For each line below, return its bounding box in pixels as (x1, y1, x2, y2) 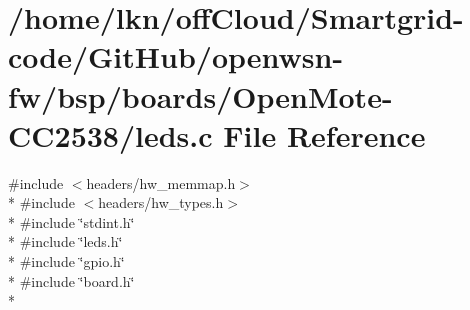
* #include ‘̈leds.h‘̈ (8, 231, 123, 252)
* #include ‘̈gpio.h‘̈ (8, 251, 125, 272)
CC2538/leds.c (8, 114, 213, 155)
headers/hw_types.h (98, 192, 224, 213)
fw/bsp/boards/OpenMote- (8, 75, 393, 116)
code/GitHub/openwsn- (8, 36, 344, 77)
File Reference (223, 114, 426, 155)
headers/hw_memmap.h (86, 172, 236, 193)
